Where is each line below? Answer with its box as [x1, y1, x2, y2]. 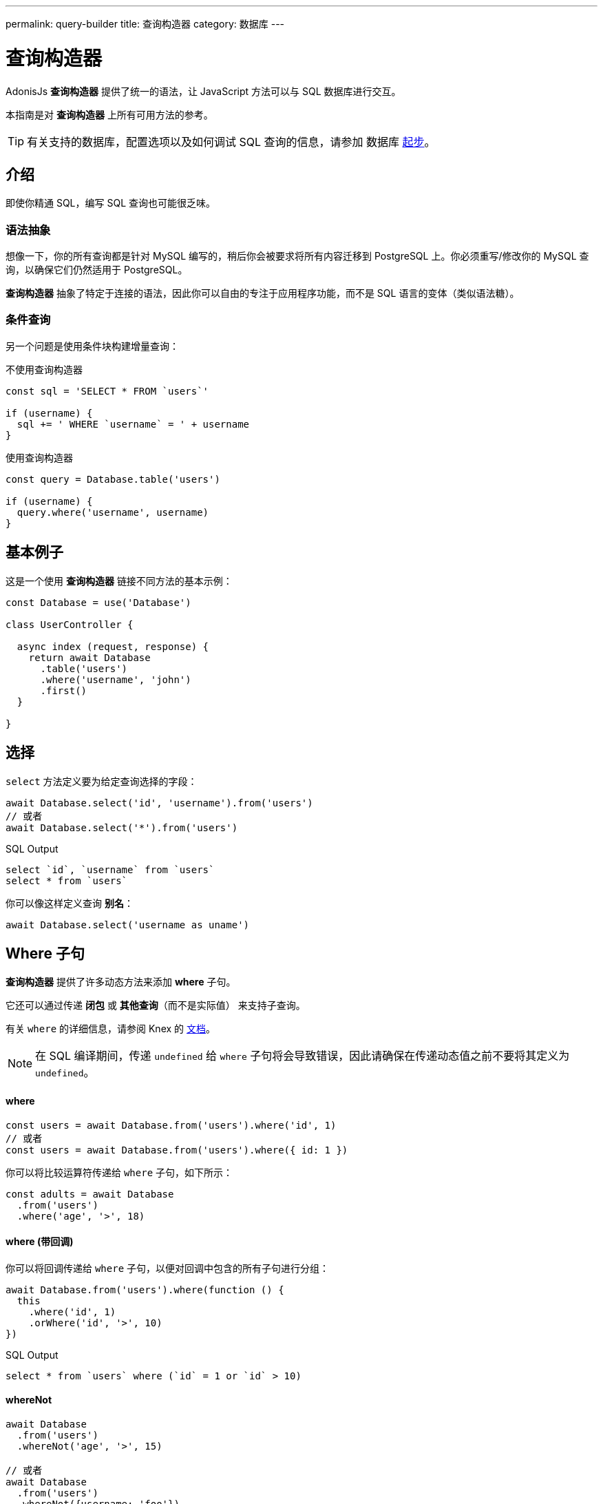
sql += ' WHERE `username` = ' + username [17, 418, 250, 430]
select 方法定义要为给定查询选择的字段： [6, 775, 198, 787]
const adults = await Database [6, 1188, 174, 1200]
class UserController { [6, 618, 134, 630]
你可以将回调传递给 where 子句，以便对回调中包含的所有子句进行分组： [6, 1262, 330, 1274]
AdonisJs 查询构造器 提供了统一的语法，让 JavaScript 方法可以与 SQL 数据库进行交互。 [6, 85, 401, 97]
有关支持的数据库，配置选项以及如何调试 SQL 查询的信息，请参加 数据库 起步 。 [27, 134, 436, 149]
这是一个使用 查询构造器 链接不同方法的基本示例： [6, 574, 233, 587]
